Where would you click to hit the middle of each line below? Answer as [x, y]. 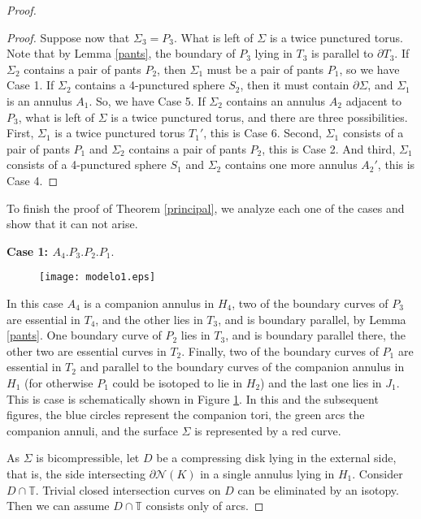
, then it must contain [295, 85]
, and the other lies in [149, 319]
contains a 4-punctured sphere [150, 85]
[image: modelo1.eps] [98, 277]
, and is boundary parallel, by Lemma [312, 319]
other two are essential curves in [87, 350]
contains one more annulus [291, 164]
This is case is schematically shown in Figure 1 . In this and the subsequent [193, 398]
